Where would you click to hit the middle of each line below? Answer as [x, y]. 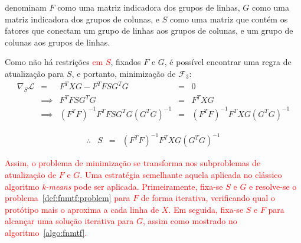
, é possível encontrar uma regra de [228, 62]
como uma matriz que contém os [229, 19]
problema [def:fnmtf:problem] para [68, 198]
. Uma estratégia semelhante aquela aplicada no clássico [181, 175]
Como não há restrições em [54, 62]
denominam [26, 7]
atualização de [31, 175]
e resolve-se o [273, 186]
